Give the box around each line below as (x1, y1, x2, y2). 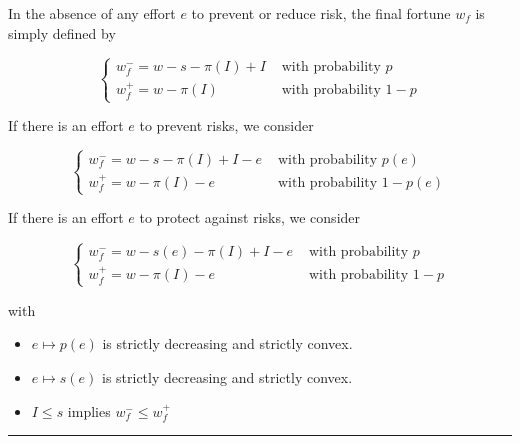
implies (67, 400, 111, 421)
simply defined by (8, 22, 116, 43)
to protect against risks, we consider (139, 207, 361, 228)
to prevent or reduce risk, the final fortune (191, 3, 451, 23)
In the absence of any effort (8, 3, 176, 23)
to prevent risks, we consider (139, 115, 314, 135)
